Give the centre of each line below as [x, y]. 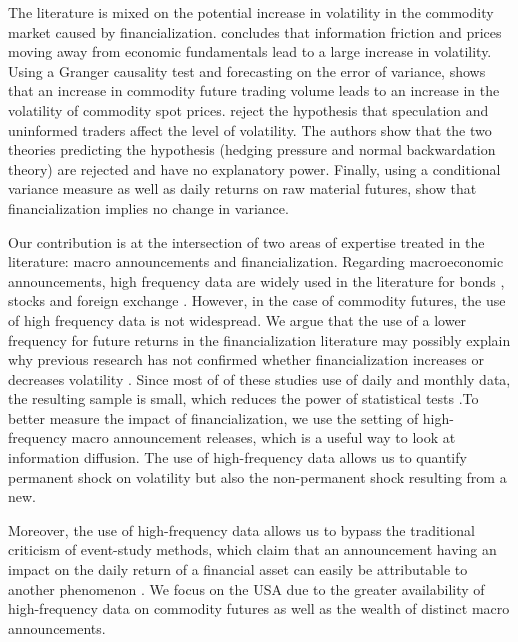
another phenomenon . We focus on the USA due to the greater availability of [246, 588]
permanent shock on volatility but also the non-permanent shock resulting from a [257, 476]
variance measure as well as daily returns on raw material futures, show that [242, 188]
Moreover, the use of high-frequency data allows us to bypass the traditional [241, 529]
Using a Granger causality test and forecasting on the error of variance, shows [247, 70]
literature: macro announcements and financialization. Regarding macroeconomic [256, 261]
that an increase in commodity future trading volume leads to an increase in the [254, 90]
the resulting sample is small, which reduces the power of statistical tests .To [243, 398]
